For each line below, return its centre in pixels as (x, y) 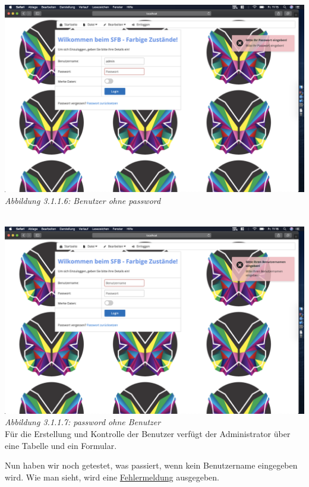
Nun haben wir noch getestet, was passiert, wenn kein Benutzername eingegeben (151, 465)
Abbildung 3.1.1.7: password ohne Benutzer (83, 422)
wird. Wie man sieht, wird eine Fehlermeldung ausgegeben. (112, 477)
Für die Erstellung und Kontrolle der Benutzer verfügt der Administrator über (148, 433)
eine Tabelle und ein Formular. (61, 445)
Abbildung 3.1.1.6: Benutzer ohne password (83, 200)
